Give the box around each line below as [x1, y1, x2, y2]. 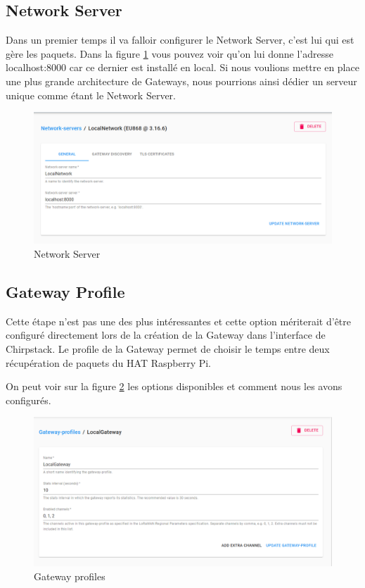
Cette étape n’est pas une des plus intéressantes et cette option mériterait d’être [6, 313, 352, 328]
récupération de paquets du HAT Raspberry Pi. [6, 355, 212, 370]
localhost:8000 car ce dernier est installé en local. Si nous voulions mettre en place [6, 60, 359, 75]
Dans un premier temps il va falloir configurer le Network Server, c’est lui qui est [6, 32, 354, 47]
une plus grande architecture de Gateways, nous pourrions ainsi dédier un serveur [6, 73, 357, 88]
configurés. [6, 392, 51, 407]
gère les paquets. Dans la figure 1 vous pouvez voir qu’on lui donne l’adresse [6, 46, 333, 61]
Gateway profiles [34, 568, 105, 583]
